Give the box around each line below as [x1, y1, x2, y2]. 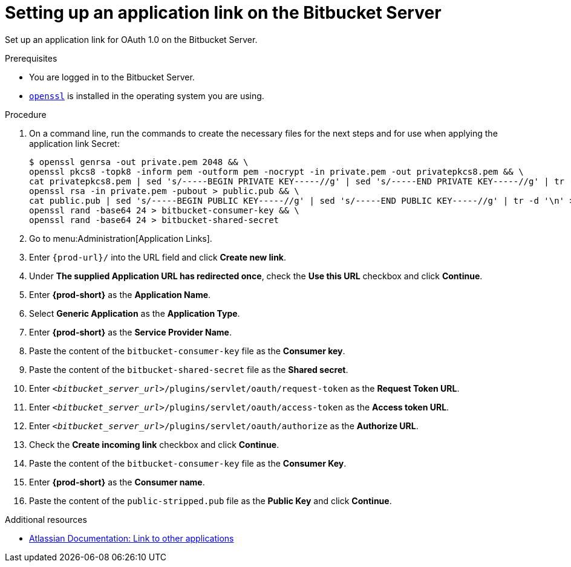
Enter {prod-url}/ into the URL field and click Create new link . [29, 251, 287, 262]
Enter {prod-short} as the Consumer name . [29, 476, 205, 487]
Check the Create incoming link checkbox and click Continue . [29, 439, 279, 450]
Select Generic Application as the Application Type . [29, 308, 240, 319]
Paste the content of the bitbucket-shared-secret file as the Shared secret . [29, 364, 348, 375]
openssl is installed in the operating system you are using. [29, 90, 264, 101]
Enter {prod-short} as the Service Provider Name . [29, 326, 232, 337]
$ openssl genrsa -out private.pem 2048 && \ [29, 157, 249, 167]
